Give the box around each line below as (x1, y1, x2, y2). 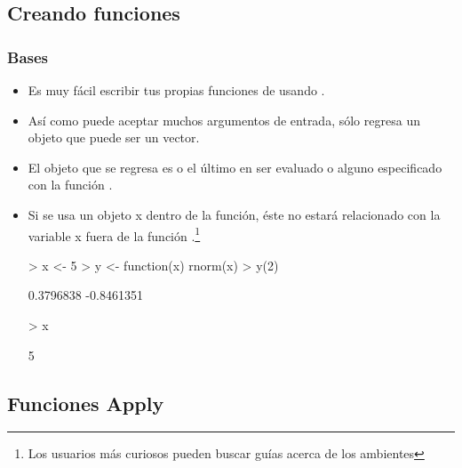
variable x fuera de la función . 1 (28, 223, 201, 245)
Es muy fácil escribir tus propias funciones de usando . (28, 81, 325, 99)
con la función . (28, 175, 113, 194)
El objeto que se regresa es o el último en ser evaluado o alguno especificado (28, 157, 442, 176)
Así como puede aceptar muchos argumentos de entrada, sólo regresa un (28, 110, 420, 129)
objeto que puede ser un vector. (28, 128, 200, 147)
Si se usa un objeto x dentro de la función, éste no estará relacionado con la (28, 205, 441, 223)
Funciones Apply (7, 389, 164, 416)
